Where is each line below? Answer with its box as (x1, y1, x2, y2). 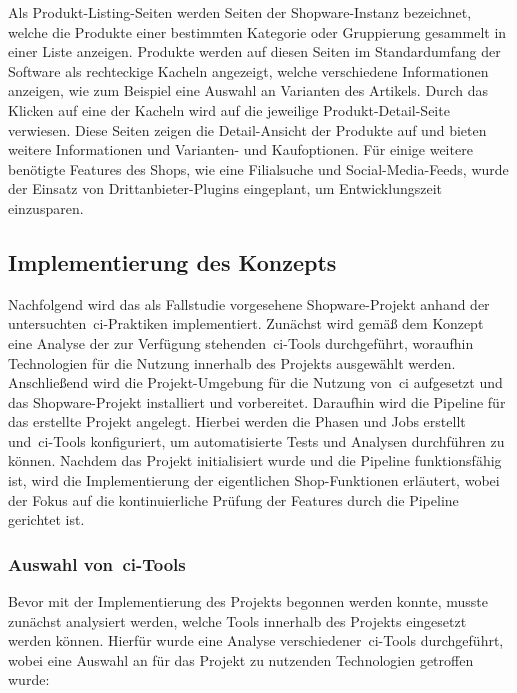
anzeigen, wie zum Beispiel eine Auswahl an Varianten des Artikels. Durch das (8, 80, 488, 101)
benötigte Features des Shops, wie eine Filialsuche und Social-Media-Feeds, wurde (8, 158, 509, 179)
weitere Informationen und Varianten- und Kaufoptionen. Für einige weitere (8, 139, 473, 160)
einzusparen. (8, 197, 84, 218)
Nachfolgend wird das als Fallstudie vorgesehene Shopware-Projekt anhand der (8, 293, 490, 314)
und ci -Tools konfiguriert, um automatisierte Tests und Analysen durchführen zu (8, 430, 505, 451)
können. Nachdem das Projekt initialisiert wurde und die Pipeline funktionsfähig (8, 450, 502, 471)
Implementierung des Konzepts (8, 246, 337, 277)
